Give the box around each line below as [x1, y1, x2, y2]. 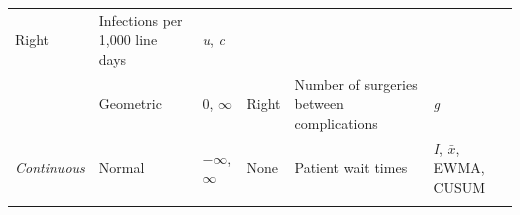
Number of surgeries [294, 73, 418, 94]
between [294, 93, 344, 114]
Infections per [98, 9, 183, 30]
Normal [98, 157, 145, 178]
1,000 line [98, 29, 158, 50]
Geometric [98, 93, 162, 114]
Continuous [15, 157, 85, 178]
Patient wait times [294, 157, 408, 178]
